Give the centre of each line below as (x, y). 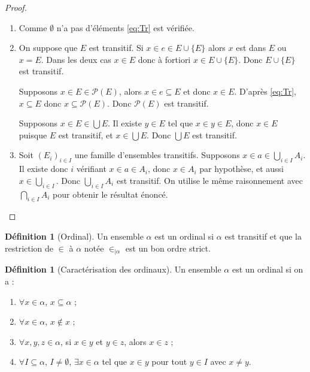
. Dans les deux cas (76, 59)
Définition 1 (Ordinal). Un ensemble (74, 236)
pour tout (169, 362)
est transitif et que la (263, 236)
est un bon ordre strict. (168, 248)
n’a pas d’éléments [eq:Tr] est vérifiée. (125, 27)
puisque (33, 134)
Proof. (16, 7)
